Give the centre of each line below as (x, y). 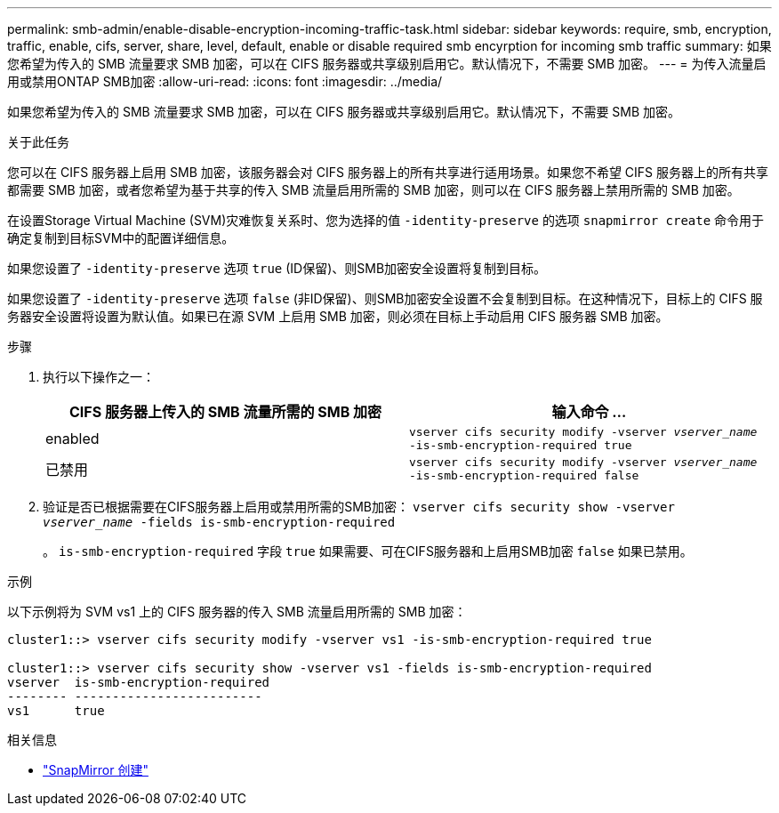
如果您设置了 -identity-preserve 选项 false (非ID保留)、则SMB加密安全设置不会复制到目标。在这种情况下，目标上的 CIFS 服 (385, 298)
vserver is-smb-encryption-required (139, 682)
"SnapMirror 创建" (96, 770)
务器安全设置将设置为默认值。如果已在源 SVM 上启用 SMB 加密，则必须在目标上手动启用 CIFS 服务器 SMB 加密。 (338, 316)
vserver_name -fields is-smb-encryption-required (219, 522)
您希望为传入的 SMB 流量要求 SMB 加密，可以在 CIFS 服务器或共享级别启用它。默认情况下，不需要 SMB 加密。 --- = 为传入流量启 (387, 64)
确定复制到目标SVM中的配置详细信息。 (121, 238)
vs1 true (56, 711)
